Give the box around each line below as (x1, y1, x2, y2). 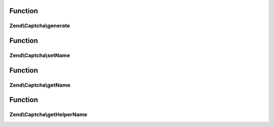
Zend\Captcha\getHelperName (9, 111, 88, 118)
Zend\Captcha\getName (9, 81, 71, 89)
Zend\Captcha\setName (9, 52, 71, 59)
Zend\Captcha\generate (9, 22, 71, 29)
